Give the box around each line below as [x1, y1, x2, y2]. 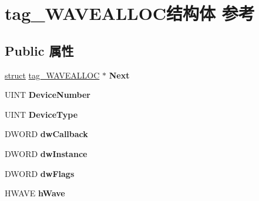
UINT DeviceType [5, 108, 78, 120]
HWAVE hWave [5, 187, 65, 199]
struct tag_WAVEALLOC [5, 69, 100, 81]
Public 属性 [5, 41, 74, 59]
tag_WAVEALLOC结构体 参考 [5, 1, 255, 25]
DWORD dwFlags [5, 167, 75, 179]
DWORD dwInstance [5, 147, 88, 159]
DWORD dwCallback [5, 128, 88, 140]
